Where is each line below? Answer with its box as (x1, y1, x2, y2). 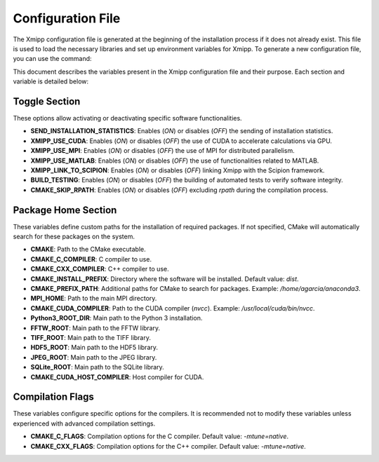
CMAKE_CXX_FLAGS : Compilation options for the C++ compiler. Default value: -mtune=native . (30, 442, 307, 450)
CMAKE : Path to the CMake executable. (30, 245, 147, 254)
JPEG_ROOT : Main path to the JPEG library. (30, 353, 157, 361)
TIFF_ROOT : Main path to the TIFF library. (30, 333, 151, 341)
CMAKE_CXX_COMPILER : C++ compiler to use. (30, 265, 169, 273)
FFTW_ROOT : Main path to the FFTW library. (30, 323, 161, 332)
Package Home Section (13, 204, 117, 216)
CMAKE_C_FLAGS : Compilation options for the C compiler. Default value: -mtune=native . (30, 432, 289, 441)
